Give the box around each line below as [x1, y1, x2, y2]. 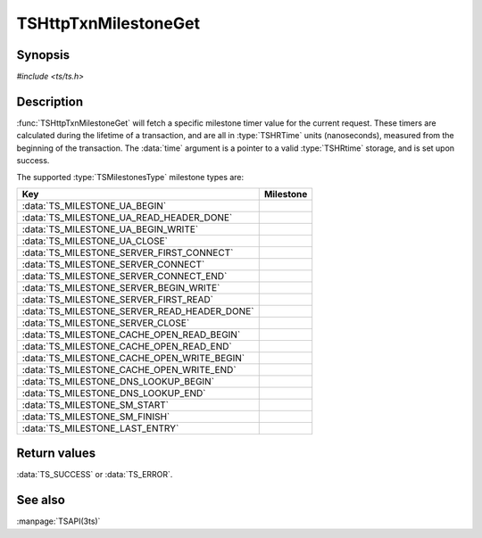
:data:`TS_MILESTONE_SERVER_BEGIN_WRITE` [21, 281, 220, 294]
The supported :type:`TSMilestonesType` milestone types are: [16, 171, 245, 182]
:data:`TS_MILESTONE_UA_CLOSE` [21, 235, 169, 247]
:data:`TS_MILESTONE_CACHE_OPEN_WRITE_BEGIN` [21, 352, 245, 364]
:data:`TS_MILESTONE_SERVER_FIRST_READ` [21, 293, 214, 305]
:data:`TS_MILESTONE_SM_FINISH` [21, 410, 170, 423]
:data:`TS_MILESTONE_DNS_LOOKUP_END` [21, 386, 206, 399]
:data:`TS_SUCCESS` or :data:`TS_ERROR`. [16, 469, 173, 480]
